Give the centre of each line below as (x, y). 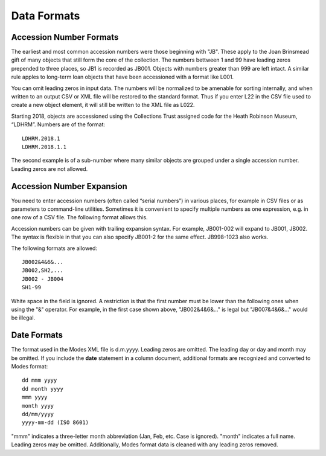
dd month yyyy (43, 389)
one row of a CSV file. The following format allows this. (79, 217)
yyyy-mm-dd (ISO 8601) (56, 422)
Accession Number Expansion (69, 186)
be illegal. (23, 318)
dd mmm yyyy (40, 380)
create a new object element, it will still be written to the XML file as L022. (103, 105)
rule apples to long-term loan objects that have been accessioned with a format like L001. (123, 77)
